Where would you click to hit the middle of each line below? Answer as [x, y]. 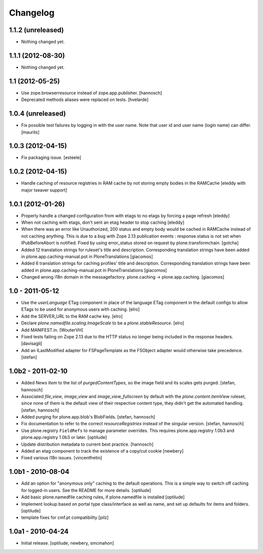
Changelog [32, 13]
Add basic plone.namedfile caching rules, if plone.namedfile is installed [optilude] [103, 497]
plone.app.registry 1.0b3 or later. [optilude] [64, 437]
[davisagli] [32, 343]
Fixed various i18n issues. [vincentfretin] [62, 458]
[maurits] [30, 132]
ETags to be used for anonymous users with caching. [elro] [80, 309]
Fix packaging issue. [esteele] [51, 158]
